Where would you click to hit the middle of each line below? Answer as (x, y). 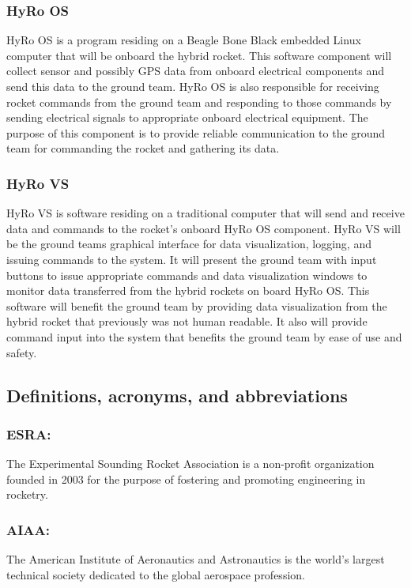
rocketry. (27, 494)
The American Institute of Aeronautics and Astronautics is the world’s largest (196, 559)
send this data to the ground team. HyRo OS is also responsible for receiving (193, 86)
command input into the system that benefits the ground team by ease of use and (204, 336)
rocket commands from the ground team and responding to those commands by (199, 102)
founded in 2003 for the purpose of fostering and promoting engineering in (186, 479)
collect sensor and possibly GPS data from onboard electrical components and (196, 71)
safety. (22, 352)
